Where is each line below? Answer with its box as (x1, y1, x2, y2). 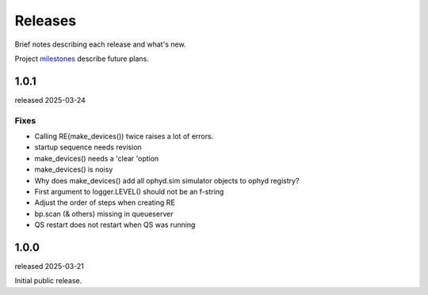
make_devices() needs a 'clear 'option (34, 153, 159, 163)
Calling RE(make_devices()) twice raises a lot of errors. (34, 131, 214, 141)
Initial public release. (14, 276, 82, 286)
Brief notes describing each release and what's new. (14, 40, 186, 49)
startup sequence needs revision (34, 142, 142, 152)
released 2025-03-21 (14, 262, 85, 271)
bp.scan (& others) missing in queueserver (34, 209, 174, 218)
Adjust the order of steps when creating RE (34, 198, 176, 207)
